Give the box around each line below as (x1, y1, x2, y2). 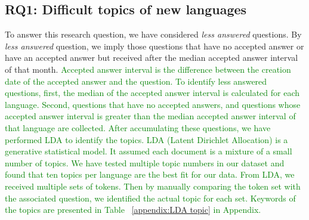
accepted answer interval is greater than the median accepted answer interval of (5, 110, 296, 122)
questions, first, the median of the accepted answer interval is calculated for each (5, 86, 300, 99)
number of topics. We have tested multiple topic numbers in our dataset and (5, 156, 285, 169)
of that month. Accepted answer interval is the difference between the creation (5, 63, 291, 75)
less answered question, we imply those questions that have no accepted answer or (5, 39, 304, 52)
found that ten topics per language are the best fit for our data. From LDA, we (5, 168, 295, 181)
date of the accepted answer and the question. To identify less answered (5, 75, 267, 87)
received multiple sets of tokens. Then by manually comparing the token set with (5, 179, 301, 192)
